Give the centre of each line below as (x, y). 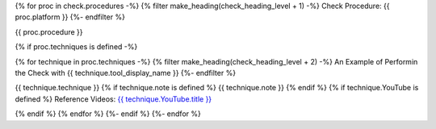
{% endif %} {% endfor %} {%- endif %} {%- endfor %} (108, 114)
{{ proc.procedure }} (49, 31)
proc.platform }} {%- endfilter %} (70, 17)
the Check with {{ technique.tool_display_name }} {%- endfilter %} (126, 73)
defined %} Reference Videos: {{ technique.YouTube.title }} (113, 99)
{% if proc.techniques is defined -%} (76, 47)
